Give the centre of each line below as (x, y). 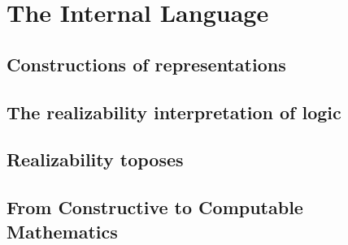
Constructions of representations (146, 64)
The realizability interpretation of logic (174, 112)
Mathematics (62, 231)
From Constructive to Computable (155, 207)
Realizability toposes (95, 159)
